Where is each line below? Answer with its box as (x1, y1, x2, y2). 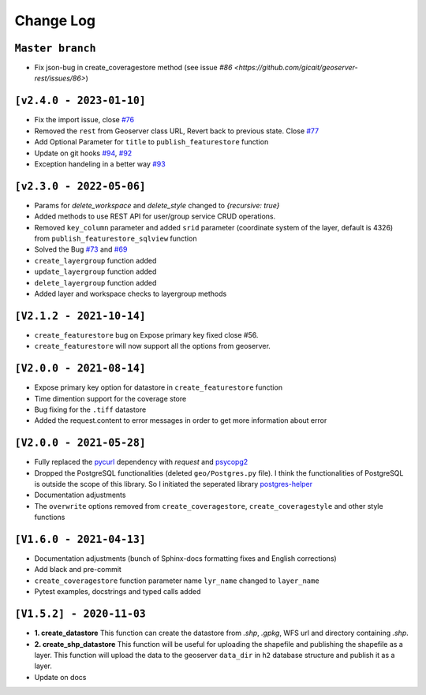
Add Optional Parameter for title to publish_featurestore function (34, 137, 269, 147)
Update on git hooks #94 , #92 (34, 148, 133, 158)
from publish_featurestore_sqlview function (34, 234, 197, 243)
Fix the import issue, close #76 (34, 115, 134, 125)
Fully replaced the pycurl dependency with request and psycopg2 (34, 458, 248, 467)
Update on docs (34, 672, 87, 682)
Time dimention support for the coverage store (34, 394, 187, 403)
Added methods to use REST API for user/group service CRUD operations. (34, 211, 276, 221)
